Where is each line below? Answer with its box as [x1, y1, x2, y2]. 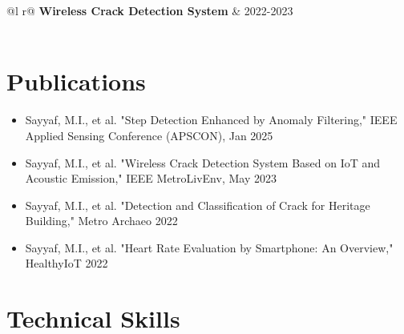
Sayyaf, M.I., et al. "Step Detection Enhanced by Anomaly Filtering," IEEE [25, 111, 398, 128]
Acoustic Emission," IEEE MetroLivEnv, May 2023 [25, 170, 277, 187]
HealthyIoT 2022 [25, 255, 108, 272]
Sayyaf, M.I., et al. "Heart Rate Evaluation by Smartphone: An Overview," [25, 239, 394, 256]
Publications [6, 65, 146, 98]
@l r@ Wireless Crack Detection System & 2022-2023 [6, 2, 293, 18]
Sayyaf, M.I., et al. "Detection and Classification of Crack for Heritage [25, 196, 370, 213]
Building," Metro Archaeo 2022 [25, 212, 178, 229]
